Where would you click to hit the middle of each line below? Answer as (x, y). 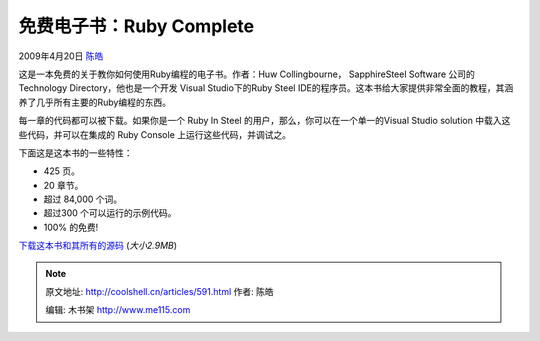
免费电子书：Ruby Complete (136, 26)
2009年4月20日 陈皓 (61, 56)
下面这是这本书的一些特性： (75, 152)
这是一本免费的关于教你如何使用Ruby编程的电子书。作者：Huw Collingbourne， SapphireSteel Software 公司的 (246, 74)
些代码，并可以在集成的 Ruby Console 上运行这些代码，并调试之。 (155, 134)
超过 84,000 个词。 (83, 199)
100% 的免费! (71, 227)
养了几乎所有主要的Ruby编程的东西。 (95, 102)
